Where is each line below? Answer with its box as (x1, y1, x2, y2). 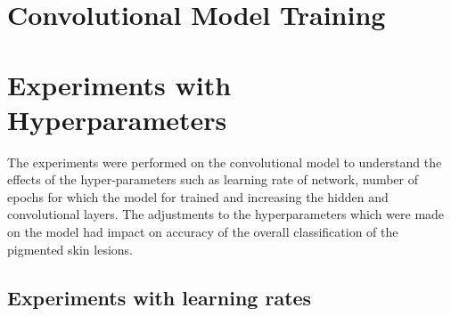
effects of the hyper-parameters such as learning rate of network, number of (7, 170, 418, 189)
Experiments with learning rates (7, 283, 312, 311)
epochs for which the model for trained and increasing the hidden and (7, 187, 389, 206)
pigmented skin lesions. (7, 239, 134, 258)
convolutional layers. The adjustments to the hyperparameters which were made (7, 205, 445, 223)
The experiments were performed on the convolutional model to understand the (7, 152, 442, 171)
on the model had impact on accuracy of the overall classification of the (7, 223, 398, 241)
